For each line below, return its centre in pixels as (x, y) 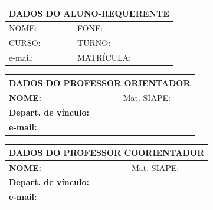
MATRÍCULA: (104, 58)
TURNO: (94, 43)
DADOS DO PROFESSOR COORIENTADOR (107, 152)
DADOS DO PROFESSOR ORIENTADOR (100, 82)
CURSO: (25, 43)
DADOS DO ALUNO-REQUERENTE (89, 13)
